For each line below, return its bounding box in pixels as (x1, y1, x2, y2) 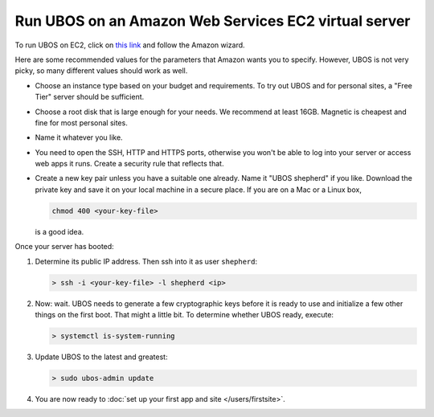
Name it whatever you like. (35, 133, 124, 142)
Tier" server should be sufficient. (35, 92, 145, 102)
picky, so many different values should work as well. (14, 66, 188, 76)
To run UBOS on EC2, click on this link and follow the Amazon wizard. (14, 40, 245, 50)
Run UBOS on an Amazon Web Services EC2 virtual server (14, 12, 411, 30)
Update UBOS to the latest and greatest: (35, 352, 168, 362)
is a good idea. (35, 227, 84, 236)
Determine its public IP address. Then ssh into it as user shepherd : (35, 256, 258, 266)
